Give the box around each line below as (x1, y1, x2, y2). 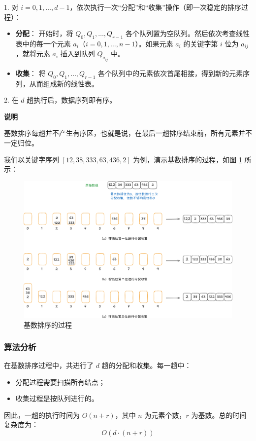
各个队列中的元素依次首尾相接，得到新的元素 (97, 68, 243, 78)
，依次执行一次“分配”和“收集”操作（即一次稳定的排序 (69, 2, 241, 12)
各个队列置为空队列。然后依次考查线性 (125, 28, 250, 38)
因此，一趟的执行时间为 (4, 409, 80, 420)
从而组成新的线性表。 (29, 78, 98, 88)
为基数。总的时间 (191, 409, 247, 420)
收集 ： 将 (15, 68, 46, 78)
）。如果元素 (135, 38, 173, 48)
